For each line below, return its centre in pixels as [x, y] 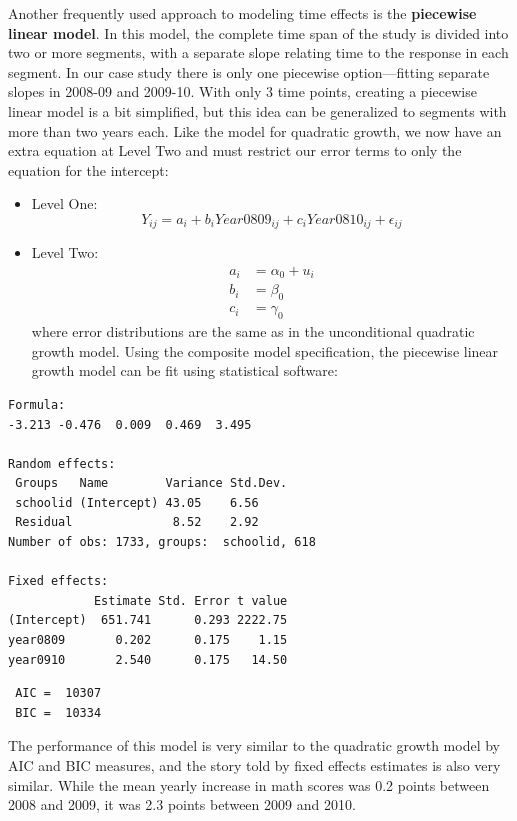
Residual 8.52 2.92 [137, 522]
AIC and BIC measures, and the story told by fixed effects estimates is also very [254, 765]
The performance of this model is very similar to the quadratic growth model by [254, 745]
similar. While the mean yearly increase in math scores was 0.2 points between [249, 784]
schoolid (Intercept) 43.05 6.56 [137, 502]
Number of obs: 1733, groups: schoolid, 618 [162, 542]
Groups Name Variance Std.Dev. [151, 483]
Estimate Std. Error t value [190, 600]
